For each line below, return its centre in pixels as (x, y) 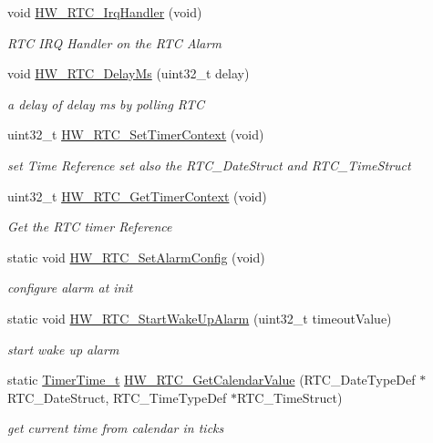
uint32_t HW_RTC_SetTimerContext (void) (136, 134)
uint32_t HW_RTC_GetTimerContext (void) (137, 196)
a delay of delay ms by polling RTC (106, 103)
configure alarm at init (70, 288)
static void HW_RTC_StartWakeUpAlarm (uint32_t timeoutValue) (200, 318)
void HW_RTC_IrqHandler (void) (105, 12)
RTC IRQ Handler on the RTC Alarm (114, 42)
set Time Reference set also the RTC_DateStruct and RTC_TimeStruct (209, 165)
